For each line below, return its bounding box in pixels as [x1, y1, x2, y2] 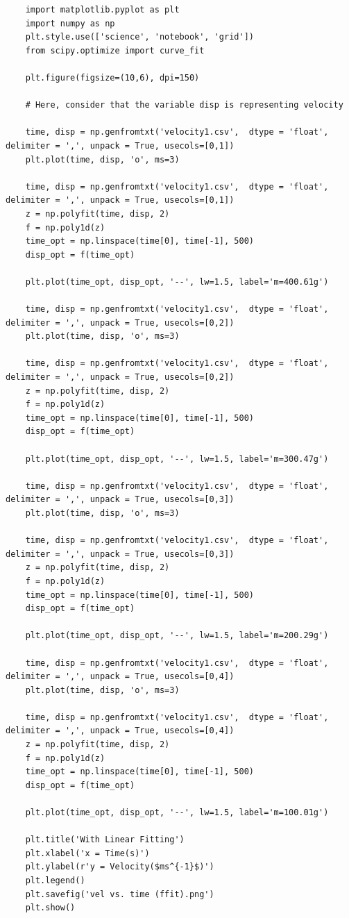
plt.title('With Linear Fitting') [25, 835, 185, 845]
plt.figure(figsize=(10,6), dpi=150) [25, 72, 200, 83]
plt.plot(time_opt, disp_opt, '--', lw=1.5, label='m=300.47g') [25, 453, 329, 464]
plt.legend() [25, 876, 85, 885]
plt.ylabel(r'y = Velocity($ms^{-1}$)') [25, 862, 214, 872]
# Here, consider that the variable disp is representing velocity [25, 100, 343, 110]
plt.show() [25, 903, 76, 913]
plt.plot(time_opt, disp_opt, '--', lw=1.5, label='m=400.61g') [25, 276, 329, 287]
